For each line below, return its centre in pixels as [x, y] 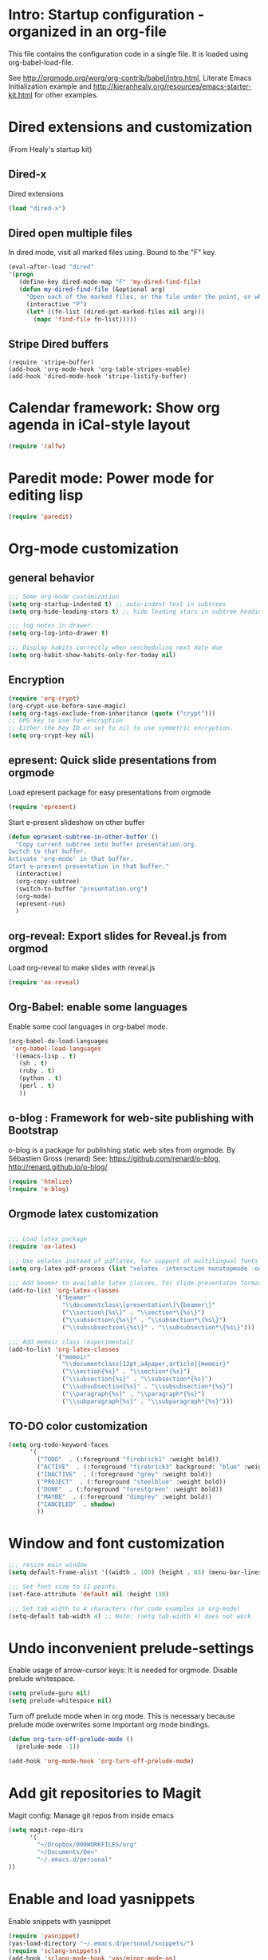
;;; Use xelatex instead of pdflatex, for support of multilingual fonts [134, 1261]
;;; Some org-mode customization [64, 596]
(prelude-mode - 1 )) [48, 1747]
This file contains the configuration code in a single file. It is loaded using [128, 54]
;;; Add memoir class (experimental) [71, 1342]
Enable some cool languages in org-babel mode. [88, 1026]
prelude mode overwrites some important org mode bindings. [109, 1725]
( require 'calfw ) [37, 446]
